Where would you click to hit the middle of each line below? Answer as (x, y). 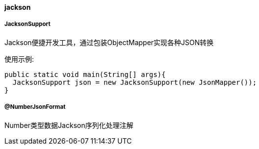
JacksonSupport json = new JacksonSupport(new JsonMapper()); (135, 82)
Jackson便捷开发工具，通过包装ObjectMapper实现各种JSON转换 (109, 42)
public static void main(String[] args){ (85, 74)
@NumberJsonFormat (35, 107)
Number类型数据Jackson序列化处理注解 (69, 125)
